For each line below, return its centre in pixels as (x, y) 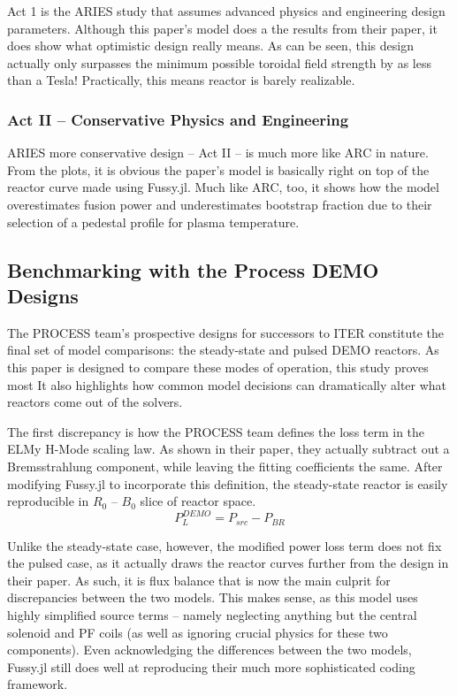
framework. (38, 684)
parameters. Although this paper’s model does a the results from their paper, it (222, 28)
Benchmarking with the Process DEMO (193, 269)
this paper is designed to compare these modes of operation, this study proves (218, 367)
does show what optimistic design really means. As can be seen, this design (210, 46)
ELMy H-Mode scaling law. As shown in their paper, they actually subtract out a (228, 449)
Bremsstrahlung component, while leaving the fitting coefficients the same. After (225, 466)
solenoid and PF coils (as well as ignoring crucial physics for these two (198, 632)
